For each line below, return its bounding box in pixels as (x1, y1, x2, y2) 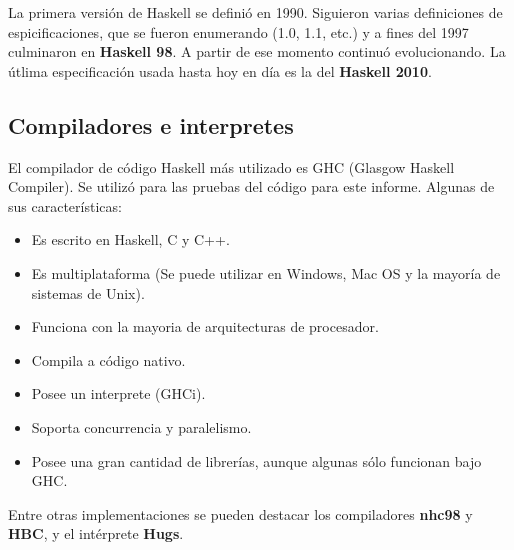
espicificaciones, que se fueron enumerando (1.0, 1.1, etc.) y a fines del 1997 (8, 21, 469, 42)
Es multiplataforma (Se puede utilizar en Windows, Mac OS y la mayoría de (31, 262, 501, 283)
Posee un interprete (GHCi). (31, 383, 206, 404)
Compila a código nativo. (31, 349, 186, 370)
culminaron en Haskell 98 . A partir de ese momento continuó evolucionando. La (8, 41, 506, 62)
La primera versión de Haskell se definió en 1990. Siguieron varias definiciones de (8, 2, 503, 22)
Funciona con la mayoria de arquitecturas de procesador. (31, 316, 379, 337)
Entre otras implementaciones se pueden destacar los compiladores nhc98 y (8, 503, 473, 524)
